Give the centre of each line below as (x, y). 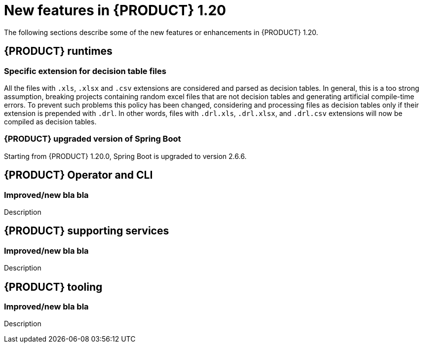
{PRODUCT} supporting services (87, 231)
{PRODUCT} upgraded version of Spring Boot (93, 139)
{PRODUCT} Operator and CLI (78, 175)
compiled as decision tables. (50, 121)
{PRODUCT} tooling (53, 287)
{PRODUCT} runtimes (58, 51)
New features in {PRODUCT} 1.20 (115, 10)
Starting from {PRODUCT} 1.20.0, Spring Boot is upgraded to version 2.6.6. (125, 156)
